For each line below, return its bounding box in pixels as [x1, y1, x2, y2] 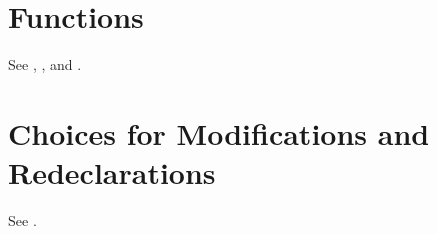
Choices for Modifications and [8, 112, 430, 153]
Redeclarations [8, 152, 216, 193]
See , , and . [8, 54, 82, 75]
